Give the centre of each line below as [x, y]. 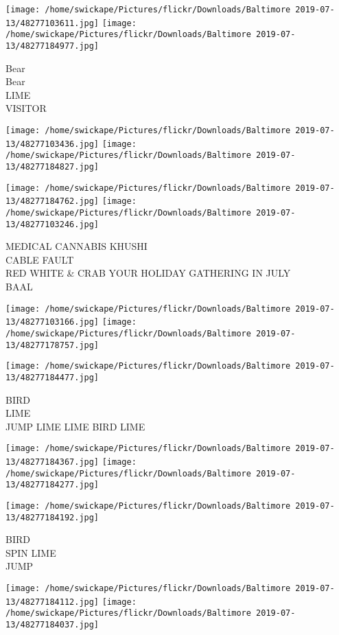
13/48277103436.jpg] [52, 144]
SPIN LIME [31, 552]
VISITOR [26, 108]
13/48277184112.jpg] [52, 602]
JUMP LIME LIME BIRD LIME [75, 426]
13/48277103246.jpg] [52, 224]
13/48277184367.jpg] [52, 462]
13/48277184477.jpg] [52, 377]
